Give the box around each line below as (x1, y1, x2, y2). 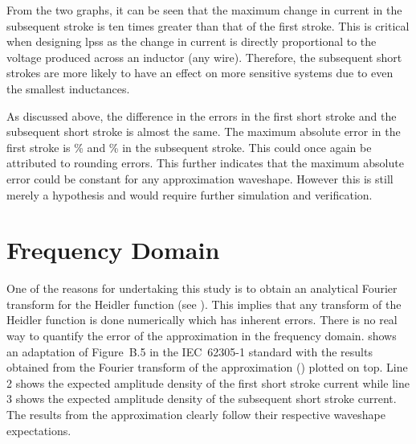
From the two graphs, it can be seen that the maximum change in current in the (6, 2, 402, 18)
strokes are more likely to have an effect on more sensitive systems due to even (6, 64, 394, 81)
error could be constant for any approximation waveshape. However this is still (6, 170, 394, 187)
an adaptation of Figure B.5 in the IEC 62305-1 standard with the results (6, 343, 373, 360)
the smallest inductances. (6, 80, 130, 97)
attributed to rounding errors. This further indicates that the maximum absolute (6, 154, 404, 171)
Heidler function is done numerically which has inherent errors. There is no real (6, 311, 398, 328)
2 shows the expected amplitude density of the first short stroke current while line (6, 374, 410, 391)
